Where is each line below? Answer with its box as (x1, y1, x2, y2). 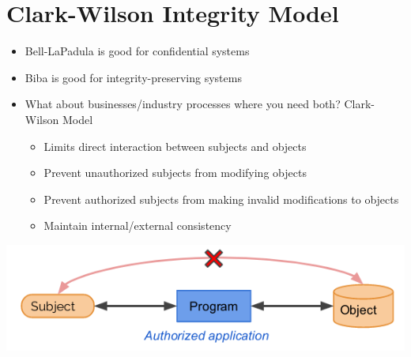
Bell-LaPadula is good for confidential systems (25, 43, 250, 59)
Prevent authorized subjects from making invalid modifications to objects (43, 190, 399, 207)
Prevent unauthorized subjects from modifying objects (43, 164, 307, 181)
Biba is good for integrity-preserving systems (25, 69, 242, 85)
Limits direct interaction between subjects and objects (43, 137, 307, 154)
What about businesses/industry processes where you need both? (25, 96, 341, 112)
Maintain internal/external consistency (43, 217, 232, 234)
